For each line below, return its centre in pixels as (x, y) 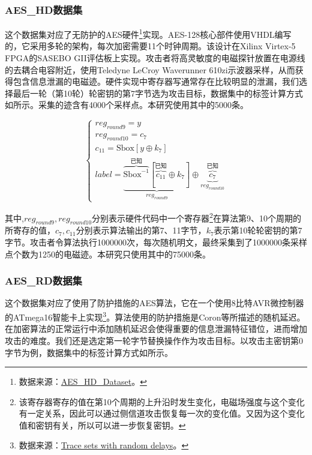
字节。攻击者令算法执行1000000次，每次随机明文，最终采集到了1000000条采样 (156, 242)
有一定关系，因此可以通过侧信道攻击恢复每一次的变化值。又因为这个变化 (162, 413)
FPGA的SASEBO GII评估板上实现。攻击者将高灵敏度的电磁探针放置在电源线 (155, 58)
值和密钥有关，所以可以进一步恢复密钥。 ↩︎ (102, 425)
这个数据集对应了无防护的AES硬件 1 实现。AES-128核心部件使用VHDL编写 (148, 33)
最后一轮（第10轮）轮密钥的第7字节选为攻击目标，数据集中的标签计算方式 (158, 93)
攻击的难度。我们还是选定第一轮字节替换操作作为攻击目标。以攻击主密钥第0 (154, 340)
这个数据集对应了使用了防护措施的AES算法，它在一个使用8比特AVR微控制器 (154, 303)
